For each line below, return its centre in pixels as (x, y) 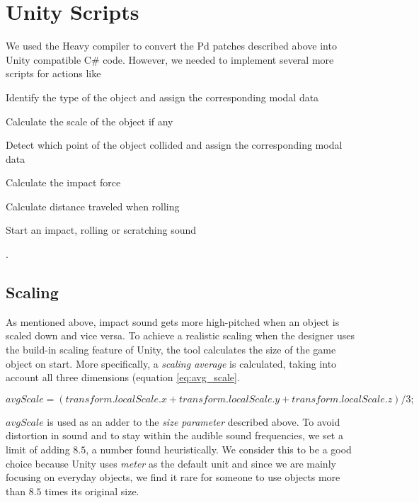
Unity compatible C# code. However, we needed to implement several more (170, 59)
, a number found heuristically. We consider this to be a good (219, 450)
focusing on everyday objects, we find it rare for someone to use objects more (173, 477)
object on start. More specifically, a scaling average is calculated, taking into (171, 363)
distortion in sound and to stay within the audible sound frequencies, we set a (174, 435)
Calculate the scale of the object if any (90, 121)
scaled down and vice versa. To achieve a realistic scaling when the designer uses (180, 335)
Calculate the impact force (63, 182)
